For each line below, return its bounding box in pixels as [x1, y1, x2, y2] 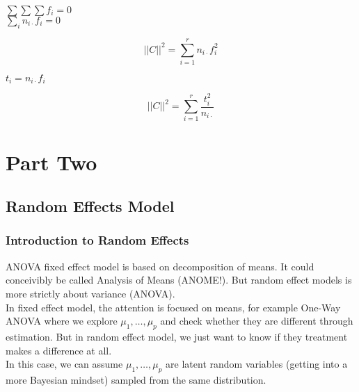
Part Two [6, 147, 97, 176]
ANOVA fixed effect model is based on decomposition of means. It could [6, 259, 314, 273]
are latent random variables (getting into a [166, 357, 348, 371]
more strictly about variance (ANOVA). [6, 286, 175, 300]
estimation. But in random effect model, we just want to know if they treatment [6, 329, 348, 343]
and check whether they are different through [160, 313, 353, 328]
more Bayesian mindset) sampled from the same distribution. [6, 372, 266, 386]
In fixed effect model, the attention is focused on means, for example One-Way [6, 300, 341, 314]
